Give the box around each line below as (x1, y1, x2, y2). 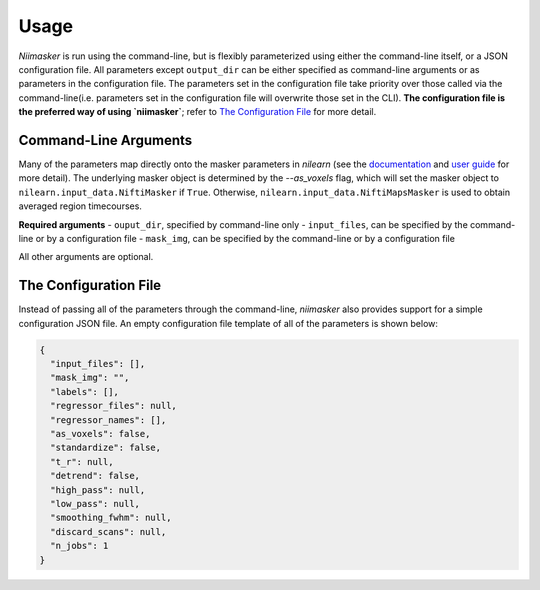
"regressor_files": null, (50, 400, 177, 412)
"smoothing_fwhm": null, (50, 512, 172, 524)
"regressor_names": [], (50, 414, 167, 425)
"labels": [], (50, 386, 120, 397)
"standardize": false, (50, 442, 162, 454)
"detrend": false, (50, 470, 140, 482)
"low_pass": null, (50, 498, 140, 509)
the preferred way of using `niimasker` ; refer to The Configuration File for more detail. (18, 106, 377, 118)
